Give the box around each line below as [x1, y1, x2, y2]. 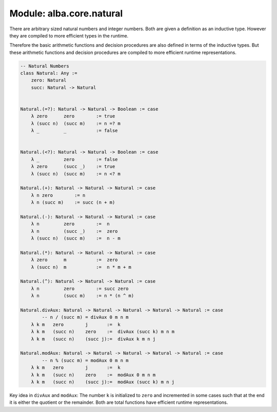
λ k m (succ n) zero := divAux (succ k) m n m [31, 329, 175, 335]
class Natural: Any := [20, 70, 77, 76]
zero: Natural [31, 77, 67, 83]
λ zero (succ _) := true [31, 164, 115, 169]
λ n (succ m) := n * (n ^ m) [31, 293, 134, 299]
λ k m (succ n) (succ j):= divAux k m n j [31, 336, 156, 342]
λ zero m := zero [31, 257, 118, 263]
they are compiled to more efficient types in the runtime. [9, 32, 129, 38]
